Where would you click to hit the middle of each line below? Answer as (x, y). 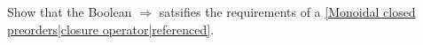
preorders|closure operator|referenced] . (111, 29)
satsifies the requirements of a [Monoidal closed (287, 11)
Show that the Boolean (70, 11)
